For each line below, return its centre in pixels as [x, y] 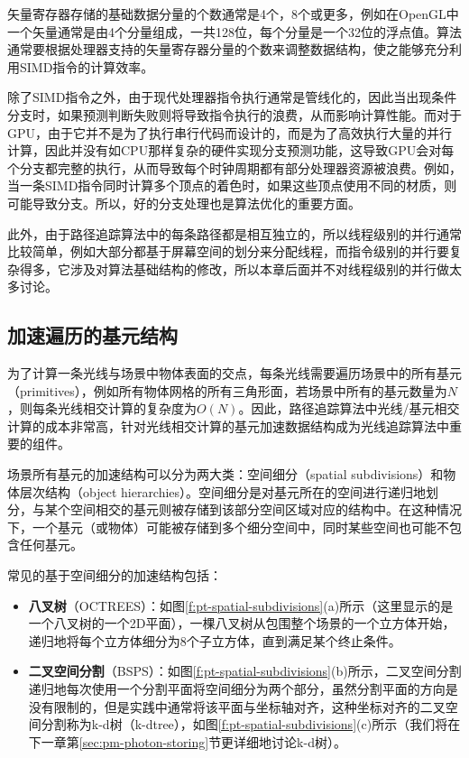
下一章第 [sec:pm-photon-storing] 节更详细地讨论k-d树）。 [187, 741]
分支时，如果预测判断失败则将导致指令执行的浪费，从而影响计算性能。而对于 [234, 114]
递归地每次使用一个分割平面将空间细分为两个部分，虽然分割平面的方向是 [243, 689]
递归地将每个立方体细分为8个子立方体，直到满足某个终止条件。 [215, 640]
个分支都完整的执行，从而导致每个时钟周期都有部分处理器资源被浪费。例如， [234, 167]
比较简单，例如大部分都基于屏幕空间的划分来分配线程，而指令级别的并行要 [228, 251]
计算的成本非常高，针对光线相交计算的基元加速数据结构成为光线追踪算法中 [228, 425]
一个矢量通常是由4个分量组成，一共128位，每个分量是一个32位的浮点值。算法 [234, 31]
